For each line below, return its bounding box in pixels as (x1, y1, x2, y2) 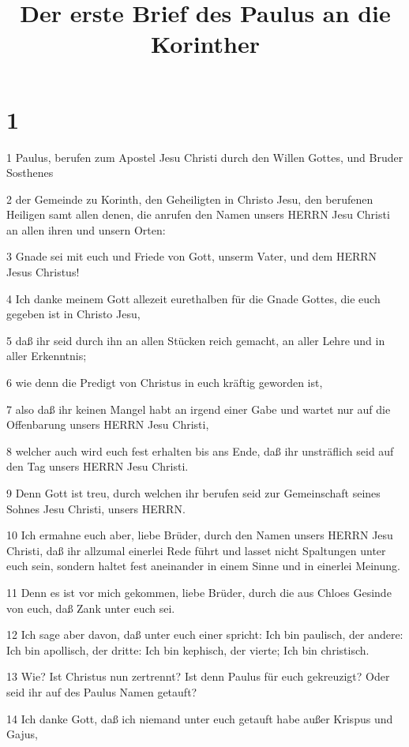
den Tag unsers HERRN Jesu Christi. (6, 458, 189, 475)
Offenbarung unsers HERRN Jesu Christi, (6, 416, 209, 433)
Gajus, (6, 726, 38, 742)
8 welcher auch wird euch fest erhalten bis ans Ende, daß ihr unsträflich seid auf (6, 442, 394, 459)
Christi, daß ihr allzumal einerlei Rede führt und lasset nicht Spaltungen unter (6, 542, 386, 558)
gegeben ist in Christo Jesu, (6, 306, 141, 322)
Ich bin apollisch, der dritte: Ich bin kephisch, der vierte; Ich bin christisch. (6, 641, 370, 658)
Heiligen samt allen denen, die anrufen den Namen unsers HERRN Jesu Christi (6, 206, 390, 223)
